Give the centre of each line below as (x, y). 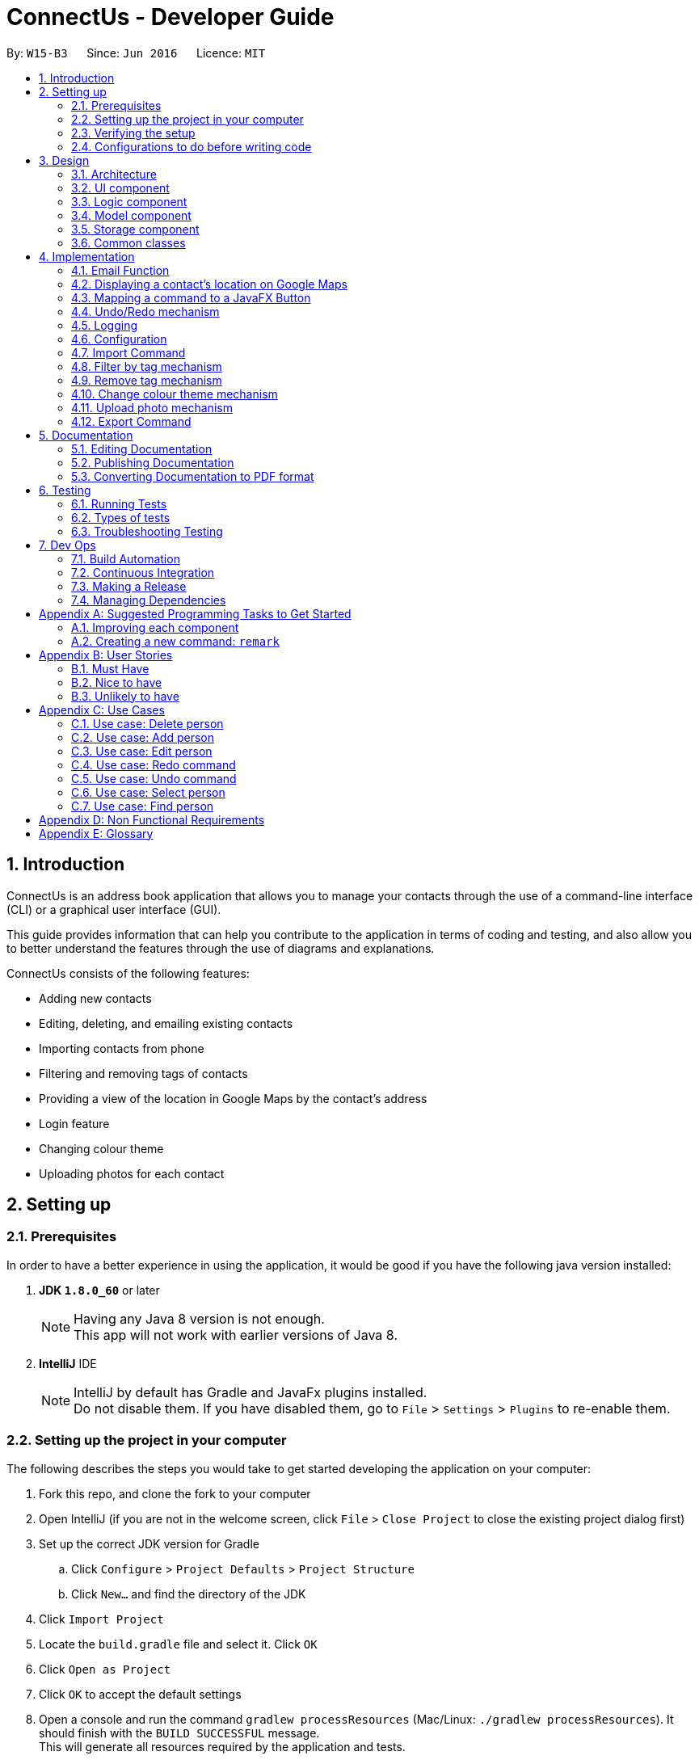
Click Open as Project (105, 1669)
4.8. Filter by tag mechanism (147, 366)
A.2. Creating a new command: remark (175, 641)
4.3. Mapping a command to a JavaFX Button (191, 297)
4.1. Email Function (120, 270)
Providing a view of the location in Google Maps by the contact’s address (233, 1098)
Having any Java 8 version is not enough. (199, 1318)
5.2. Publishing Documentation (153, 462)
